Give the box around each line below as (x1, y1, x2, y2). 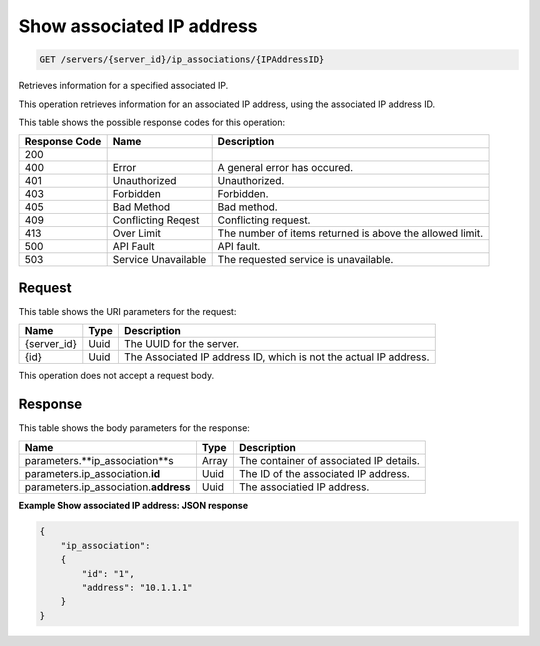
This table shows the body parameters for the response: (18, 422, 250, 434)
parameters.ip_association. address (24, 480, 191, 494)
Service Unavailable (112, 253, 207, 267)
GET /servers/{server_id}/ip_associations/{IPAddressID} (39, 54, 325, 65)
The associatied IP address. (238, 480, 370, 494)
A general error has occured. (217, 161, 354, 175)
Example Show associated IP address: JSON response (18, 499, 249, 511)
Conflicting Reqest (112, 213, 200, 227)
